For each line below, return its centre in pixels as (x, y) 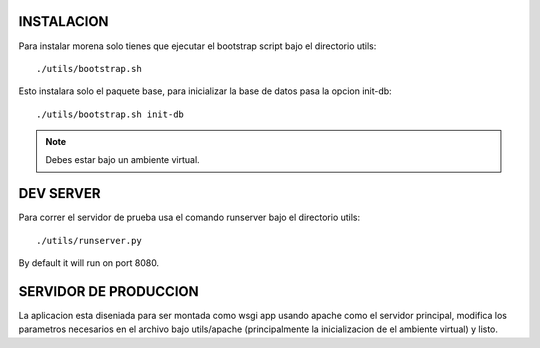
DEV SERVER (59, 193)
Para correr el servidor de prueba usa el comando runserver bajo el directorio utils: (189, 217)
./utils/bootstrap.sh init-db (110, 114)
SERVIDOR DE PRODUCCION (108, 291)
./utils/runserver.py (89, 240)
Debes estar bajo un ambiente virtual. (122, 160)
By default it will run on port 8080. (89, 263)
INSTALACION (63, 21)
